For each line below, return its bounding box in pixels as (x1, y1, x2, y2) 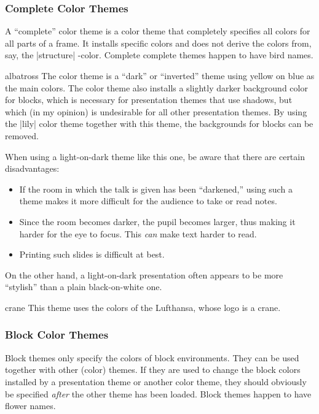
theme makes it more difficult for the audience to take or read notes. (19, 194, 277, 207)
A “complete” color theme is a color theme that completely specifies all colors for (5, 25, 310, 37)
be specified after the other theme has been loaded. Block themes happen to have (5, 387, 312, 400)
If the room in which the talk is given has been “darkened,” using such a (19, 182, 293, 195)
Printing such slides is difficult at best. (19, 248, 165, 261)
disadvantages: (5, 162, 60, 175)
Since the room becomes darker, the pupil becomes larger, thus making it (19, 215, 296, 228)
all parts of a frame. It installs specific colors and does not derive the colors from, (5, 36, 312, 49)
